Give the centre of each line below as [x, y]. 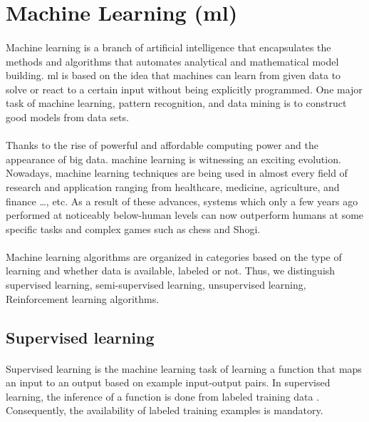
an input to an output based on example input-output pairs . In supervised [168, 382]
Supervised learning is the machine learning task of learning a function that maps [184, 368]
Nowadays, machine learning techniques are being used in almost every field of [177, 173]
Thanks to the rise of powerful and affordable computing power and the [162, 145]
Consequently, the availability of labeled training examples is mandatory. [165, 410]
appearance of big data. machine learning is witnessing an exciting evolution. [173, 159]
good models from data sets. [67, 117]
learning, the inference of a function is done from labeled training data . [163, 396]
